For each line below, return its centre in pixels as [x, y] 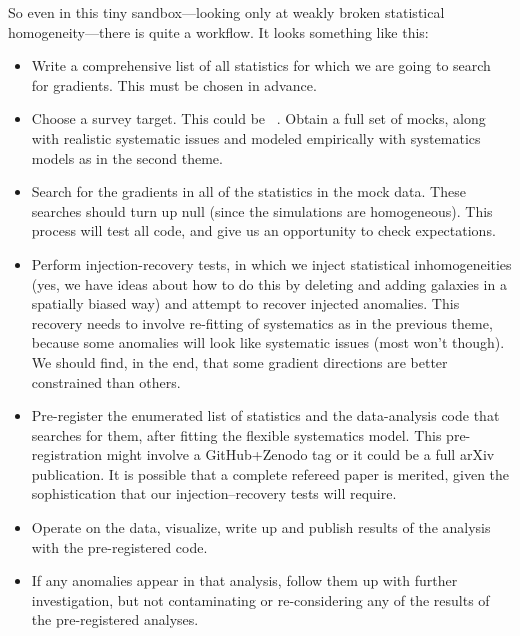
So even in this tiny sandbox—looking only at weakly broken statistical [226, 12]
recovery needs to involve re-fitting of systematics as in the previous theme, [262, 322]
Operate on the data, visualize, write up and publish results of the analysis [261, 527]
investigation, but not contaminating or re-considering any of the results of [260, 599]
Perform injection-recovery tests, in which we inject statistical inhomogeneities [271, 263]
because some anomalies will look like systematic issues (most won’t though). [268, 342]
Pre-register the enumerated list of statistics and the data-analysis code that [265, 415]
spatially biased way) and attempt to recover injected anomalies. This [245, 303]
